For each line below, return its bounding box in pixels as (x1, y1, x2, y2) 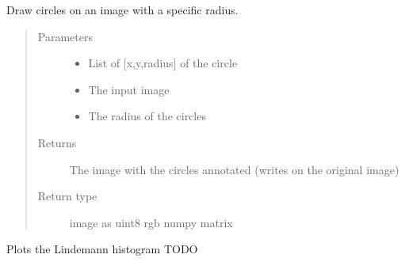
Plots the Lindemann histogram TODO (6, 241, 198, 257)
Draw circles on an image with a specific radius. (6, 2, 239, 17)
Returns (37, 134, 77, 150)
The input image (88, 81, 170, 97)
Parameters (37, 28, 93, 44)
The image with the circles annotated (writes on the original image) (69, 161, 399, 177)
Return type (37, 188, 97, 204)
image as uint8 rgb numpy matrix (69, 214, 233, 230)
